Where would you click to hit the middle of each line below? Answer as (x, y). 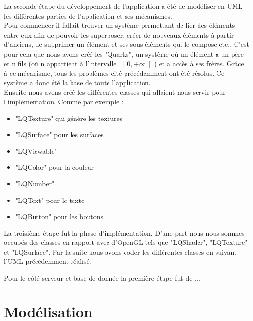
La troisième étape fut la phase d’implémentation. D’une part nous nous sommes (124, 232)
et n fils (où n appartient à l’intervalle (60, 63)
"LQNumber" (35, 183)
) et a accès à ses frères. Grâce (199, 63)
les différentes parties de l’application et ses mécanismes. (88, 15)
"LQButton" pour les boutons (59, 216)
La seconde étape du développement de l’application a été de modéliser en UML (123, 6)
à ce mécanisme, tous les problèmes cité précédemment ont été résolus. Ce (114, 73)
